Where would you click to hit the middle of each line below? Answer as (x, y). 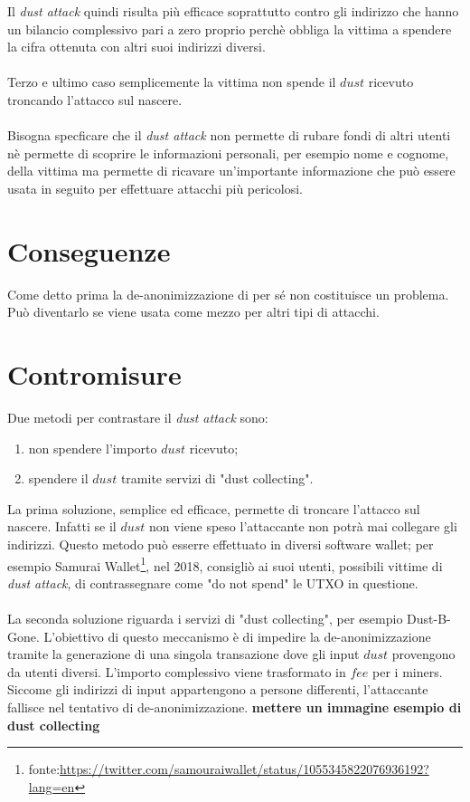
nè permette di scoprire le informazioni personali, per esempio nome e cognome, (228, 153)
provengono (423, 654)
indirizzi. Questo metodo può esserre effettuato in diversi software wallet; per (221, 544)
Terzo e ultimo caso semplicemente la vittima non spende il (172, 82)
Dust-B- (429, 618)
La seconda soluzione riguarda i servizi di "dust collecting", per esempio (205, 618)
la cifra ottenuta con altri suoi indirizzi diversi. (136, 47)
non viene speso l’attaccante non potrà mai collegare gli (303, 526)
